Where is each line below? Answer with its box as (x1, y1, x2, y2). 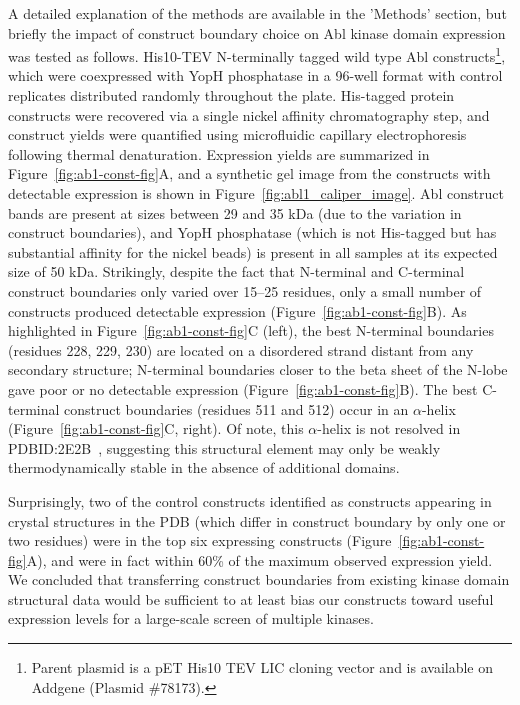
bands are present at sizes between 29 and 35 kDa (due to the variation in (8, 202, 462, 223)
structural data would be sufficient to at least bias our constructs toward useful (8, 588, 494, 609)
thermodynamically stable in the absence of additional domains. (8, 457, 400, 478)
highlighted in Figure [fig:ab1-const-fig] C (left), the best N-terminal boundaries (8, 320, 494, 341)
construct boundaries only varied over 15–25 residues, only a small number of (8, 280, 482, 301)
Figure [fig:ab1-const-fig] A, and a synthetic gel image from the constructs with (8, 163, 491, 184)
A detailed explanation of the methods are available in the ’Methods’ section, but (8, 3, 507, 23)
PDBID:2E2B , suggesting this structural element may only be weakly (8, 437, 441, 458)
